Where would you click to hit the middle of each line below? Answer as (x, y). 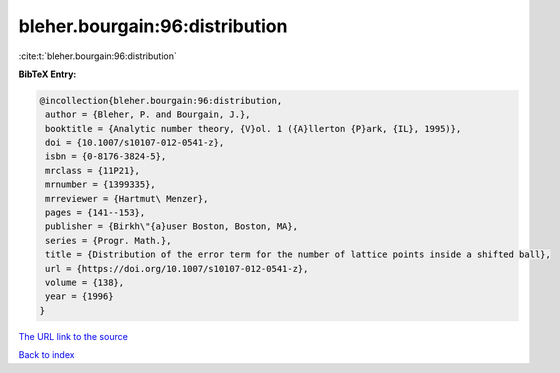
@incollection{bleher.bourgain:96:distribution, (161, 100)
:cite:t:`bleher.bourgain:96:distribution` (97, 56)
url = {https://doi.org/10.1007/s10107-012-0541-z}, (177, 268)
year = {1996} (79, 296)
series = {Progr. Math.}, (108, 240)
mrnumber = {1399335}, (101, 184)
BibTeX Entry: (47, 74)
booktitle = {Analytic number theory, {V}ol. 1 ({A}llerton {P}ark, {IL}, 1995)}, (253, 128)
